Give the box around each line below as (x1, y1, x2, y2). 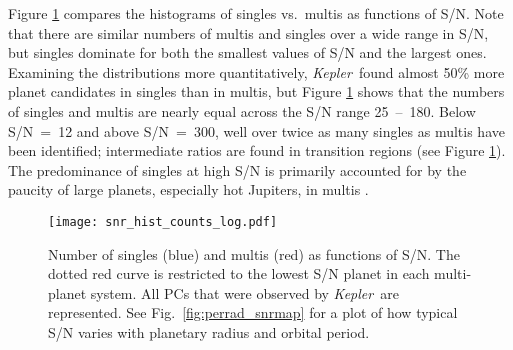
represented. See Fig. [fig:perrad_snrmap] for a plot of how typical (48, 302, 458, 323)
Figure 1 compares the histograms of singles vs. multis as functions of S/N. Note (8, 3, 504, 23)
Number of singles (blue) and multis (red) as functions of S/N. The (48, 243, 460, 264)
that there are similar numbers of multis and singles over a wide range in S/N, (8, 22, 489, 43)
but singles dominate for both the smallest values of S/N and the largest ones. (8, 42, 487, 63)
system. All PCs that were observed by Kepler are (90, 282, 400, 303)
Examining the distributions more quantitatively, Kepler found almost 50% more (8, 61, 505, 82)
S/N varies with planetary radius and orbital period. (48, 321, 370, 342)
